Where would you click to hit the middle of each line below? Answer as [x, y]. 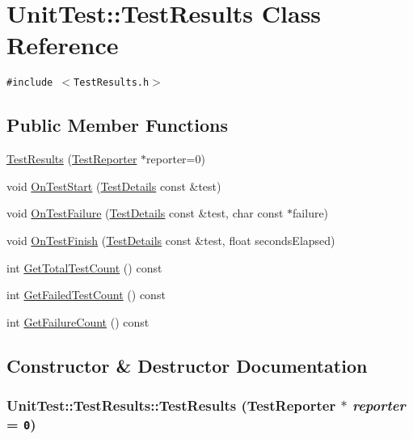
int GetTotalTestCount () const [84, 267]
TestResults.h [112, 83]
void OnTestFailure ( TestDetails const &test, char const [145, 213]
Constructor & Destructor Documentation [187, 365]
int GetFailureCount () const [78, 321]
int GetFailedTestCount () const [86, 295]
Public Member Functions [117, 125]
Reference [63, 45]
